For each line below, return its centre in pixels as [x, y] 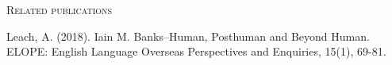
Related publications [60, 9]
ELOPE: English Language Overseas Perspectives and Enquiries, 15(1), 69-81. [196, 51]
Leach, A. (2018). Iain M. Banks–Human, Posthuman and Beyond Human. [188, 36]
